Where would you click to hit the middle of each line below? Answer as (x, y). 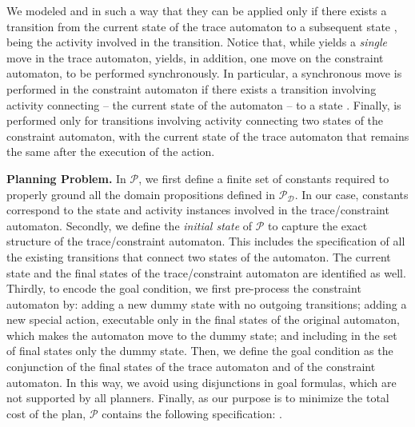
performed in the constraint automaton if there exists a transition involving (192, 88)
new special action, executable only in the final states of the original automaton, (203, 319)
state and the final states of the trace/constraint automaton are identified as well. (206, 272)
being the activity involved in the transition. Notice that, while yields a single (197, 42)
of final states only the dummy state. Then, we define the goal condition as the (200, 351)
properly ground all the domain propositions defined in (141, 194)
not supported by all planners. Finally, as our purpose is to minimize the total (198, 398)
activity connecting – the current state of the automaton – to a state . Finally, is (204, 104)
